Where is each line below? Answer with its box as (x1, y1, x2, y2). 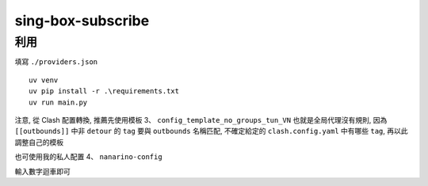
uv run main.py (29, 97, 88, 107)
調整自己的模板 (14, 137, 63, 146)
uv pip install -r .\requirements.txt (29, 87, 180, 96)
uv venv (29, 75, 59, 85)
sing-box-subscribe (14, 12, 150, 29)
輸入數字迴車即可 (14, 166, 71, 176)
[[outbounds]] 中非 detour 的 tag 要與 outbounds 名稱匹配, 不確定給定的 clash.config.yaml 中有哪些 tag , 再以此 (14, 127, 408, 136)
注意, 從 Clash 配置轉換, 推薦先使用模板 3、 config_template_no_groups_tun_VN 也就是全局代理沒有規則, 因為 (14, 115, 388, 124)
